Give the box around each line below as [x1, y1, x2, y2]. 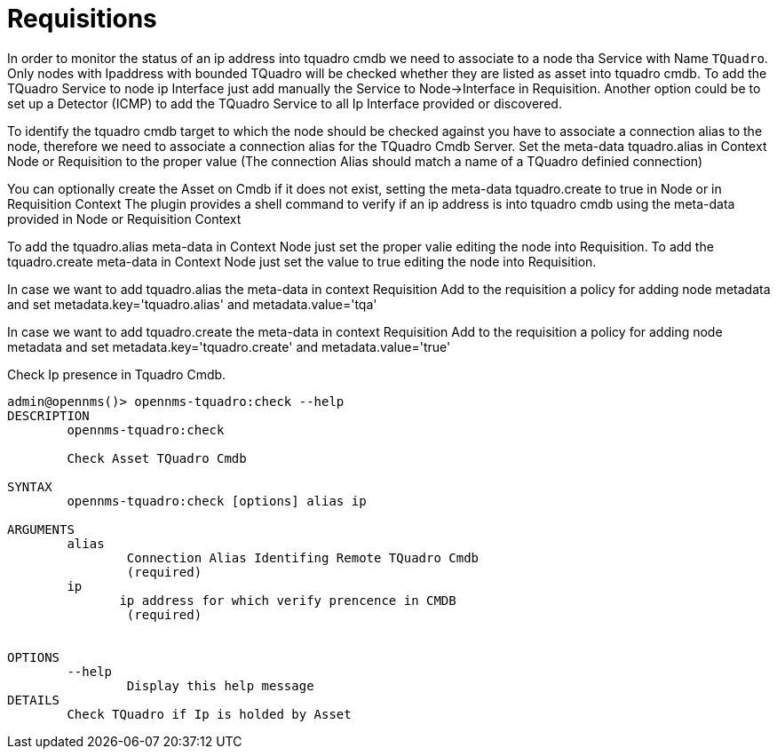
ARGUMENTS [7, 521, 75, 537]
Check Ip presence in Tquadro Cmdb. [7, 366, 226, 382]
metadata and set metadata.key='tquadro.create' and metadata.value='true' [7, 338, 451, 354]
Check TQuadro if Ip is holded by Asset [67, 706, 352, 721]
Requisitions [7, 4, 157, 34]
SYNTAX [7, 479, 52, 494]
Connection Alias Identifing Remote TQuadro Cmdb [126, 550, 480, 565]
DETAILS [7, 692, 60, 707]
